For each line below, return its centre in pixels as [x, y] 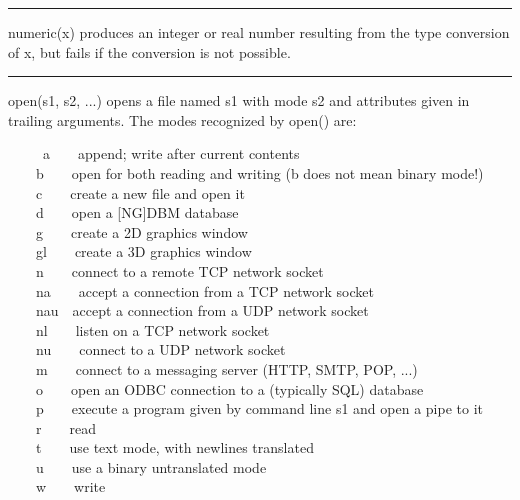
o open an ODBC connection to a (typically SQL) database [230, 388]
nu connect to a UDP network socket [161, 349]
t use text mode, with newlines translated [175, 447]
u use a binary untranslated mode [151, 466]
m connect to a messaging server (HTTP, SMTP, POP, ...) [227, 368]
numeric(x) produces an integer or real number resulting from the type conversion [259, 32]
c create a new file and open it [140, 192]
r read [66, 427]
